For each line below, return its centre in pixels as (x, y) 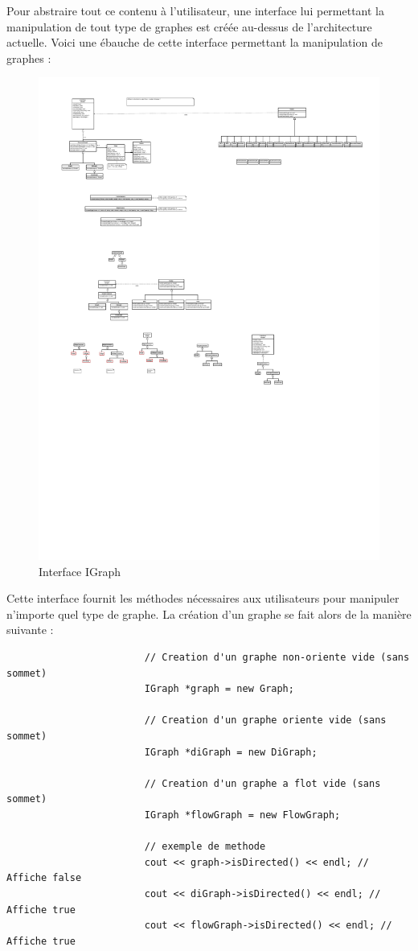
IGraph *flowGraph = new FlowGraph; (242, 815)
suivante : (30, 630)
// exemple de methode (205, 847)
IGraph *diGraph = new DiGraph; (231, 752)
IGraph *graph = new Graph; (219, 689)
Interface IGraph (80, 571)
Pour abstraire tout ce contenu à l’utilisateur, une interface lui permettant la (195, 10)
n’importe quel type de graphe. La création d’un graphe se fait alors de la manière (209, 613)
